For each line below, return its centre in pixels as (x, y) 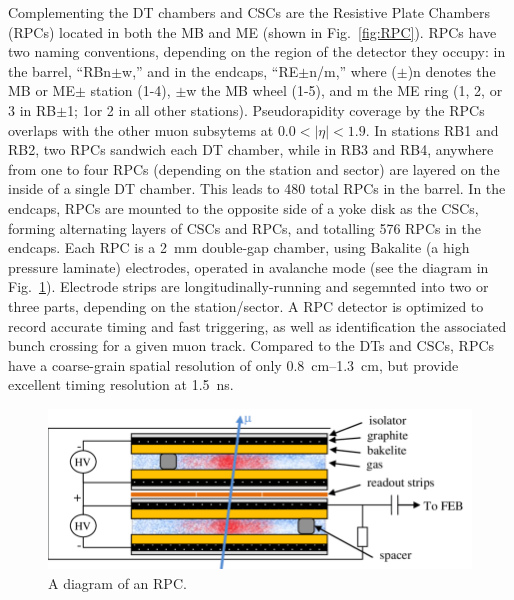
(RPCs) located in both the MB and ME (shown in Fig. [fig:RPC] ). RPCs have (252, 31)
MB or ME (41, 90)
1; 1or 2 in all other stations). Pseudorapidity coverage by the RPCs (276, 109)
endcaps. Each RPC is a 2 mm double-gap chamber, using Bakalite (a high (239, 247)
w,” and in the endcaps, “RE (210, 70)
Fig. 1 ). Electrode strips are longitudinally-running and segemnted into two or (248, 286)
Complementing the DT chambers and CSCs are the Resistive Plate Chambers (249, 12)
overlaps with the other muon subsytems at (141, 129)
